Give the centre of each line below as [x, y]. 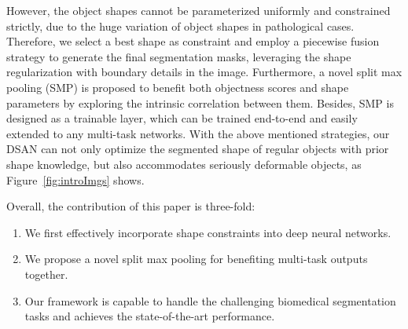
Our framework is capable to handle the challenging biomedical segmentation [210, 300]
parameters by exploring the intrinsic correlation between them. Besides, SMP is [200, 102]
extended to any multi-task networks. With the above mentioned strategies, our [198, 133]
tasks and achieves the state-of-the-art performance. [150, 316]
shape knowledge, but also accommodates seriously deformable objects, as [184, 164]
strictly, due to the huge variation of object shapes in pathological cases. [180, 26]
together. [46, 274]
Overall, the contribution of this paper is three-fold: [131, 206]
